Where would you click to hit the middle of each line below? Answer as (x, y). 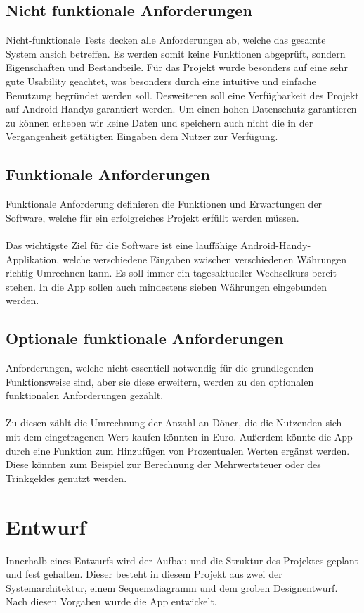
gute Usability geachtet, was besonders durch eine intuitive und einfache (161, 81)
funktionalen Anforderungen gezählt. (85, 395)
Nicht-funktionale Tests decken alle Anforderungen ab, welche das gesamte (166, 40)
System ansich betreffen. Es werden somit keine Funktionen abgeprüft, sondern (176, 53)
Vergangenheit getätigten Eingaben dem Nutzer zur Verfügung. (142, 136)
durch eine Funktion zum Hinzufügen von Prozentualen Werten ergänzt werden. (178, 450)
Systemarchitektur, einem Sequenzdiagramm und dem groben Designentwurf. (172, 587)
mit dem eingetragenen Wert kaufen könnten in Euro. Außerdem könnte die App (179, 437)
